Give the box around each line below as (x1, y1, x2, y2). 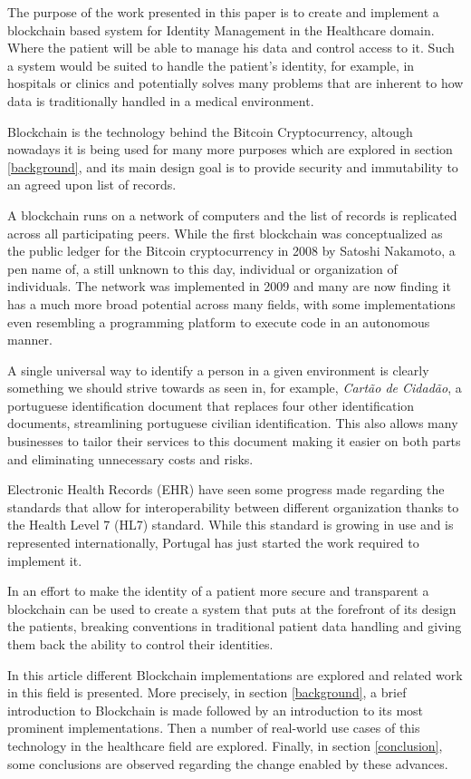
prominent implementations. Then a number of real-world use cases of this (7, 718, 420, 737)
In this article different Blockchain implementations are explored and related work (7, 665, 463, 684)
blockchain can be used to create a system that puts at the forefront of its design (7, 599, 457, 618)
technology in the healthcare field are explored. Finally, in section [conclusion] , (7, 735, 443, 755)
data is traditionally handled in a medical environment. (7, 91, 314, 110)
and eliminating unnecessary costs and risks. (7, 449, 254, 468)
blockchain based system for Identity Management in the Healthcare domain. (7, 20, 435, 39)
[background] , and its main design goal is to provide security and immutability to (7, 157, 458, 176)
